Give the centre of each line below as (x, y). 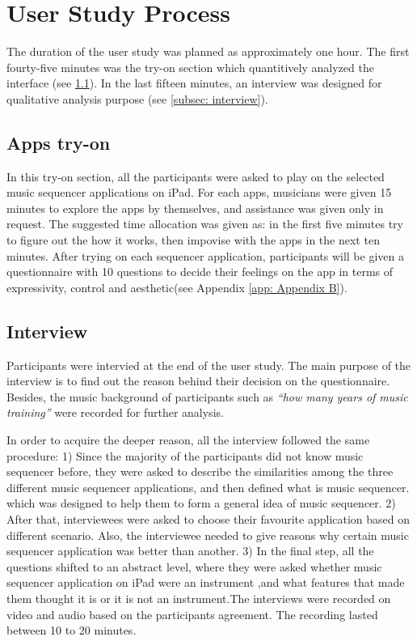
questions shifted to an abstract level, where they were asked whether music (194, 566)
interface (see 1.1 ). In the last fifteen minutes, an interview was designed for (194, 83)
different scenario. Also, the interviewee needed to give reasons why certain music (208, 535)
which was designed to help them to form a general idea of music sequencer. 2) (201, 503)
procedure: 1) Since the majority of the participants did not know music (185, 455)
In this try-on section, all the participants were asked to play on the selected (196, 176)
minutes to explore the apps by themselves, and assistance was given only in (195, 208)
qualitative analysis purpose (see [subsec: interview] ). (137, 98)
